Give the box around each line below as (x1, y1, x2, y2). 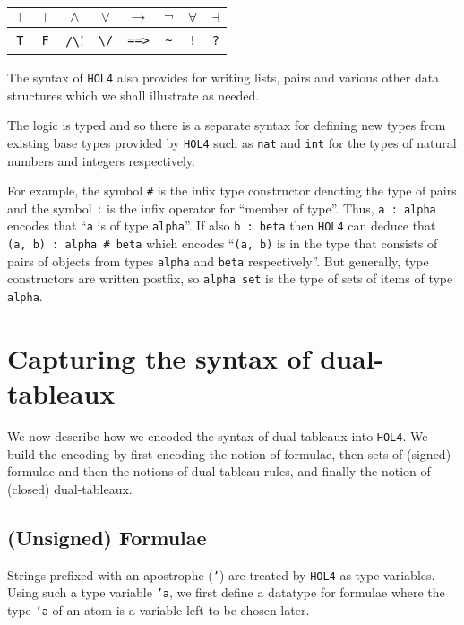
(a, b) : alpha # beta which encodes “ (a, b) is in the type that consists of (7, 234, 438, 253)
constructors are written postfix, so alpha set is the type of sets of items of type (7, 269, 453, 288)
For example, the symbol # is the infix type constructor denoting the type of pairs (7, 181, 457, 200)
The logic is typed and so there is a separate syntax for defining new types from (7, 116, 446, 135)
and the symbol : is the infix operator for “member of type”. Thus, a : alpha (7, 198, 436, 217)
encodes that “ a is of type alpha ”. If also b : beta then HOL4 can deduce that (7, 216, 436, 235)
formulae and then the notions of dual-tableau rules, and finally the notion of (7, 462, 431, 481)
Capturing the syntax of (7, 339, 311, 376)
